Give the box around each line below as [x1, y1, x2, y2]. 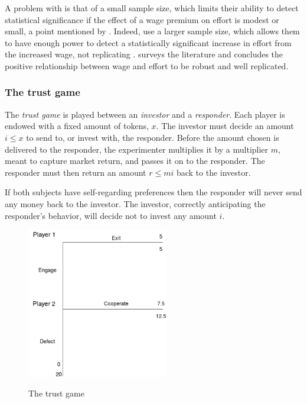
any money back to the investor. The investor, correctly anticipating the [5, 197, 266, 209]
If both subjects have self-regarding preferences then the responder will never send [5, 186, 302, 198]
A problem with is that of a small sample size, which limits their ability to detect [5, 2, 299, 14]
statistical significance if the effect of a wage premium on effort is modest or [5, 13, 279, 25]
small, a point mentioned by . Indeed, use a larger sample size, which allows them [5, 25, 300, 37]
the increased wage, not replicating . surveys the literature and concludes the [5, 48, 283, 60]
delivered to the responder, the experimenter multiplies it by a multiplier [5, 143, 269, 155]
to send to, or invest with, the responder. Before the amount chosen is [26, 131, 279, 143]
